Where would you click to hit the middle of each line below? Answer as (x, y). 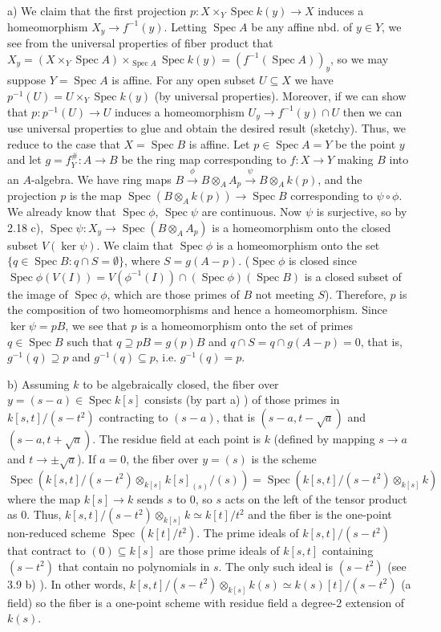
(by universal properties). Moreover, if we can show (280, 96)
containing (348, 550)
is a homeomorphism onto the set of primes (247, 326)
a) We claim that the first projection (97, 10)
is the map (95, 196)
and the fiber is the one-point (320, 514)
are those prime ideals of (219, 550)
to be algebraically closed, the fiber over (181, 383)
